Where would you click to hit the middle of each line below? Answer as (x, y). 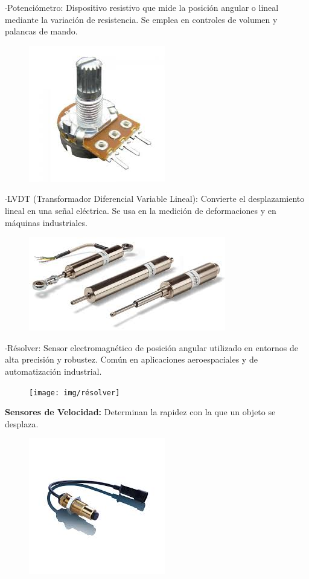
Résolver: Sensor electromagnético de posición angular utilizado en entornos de (153, 347)
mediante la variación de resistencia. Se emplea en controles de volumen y (141, 19)
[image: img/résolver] (75, 393)
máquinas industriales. (46, 222)
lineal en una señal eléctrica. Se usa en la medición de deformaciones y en (141, 210)
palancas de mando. (41, 31)
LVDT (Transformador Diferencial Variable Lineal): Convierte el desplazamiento (156, 199)
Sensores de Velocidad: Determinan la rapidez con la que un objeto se (140, 412)
